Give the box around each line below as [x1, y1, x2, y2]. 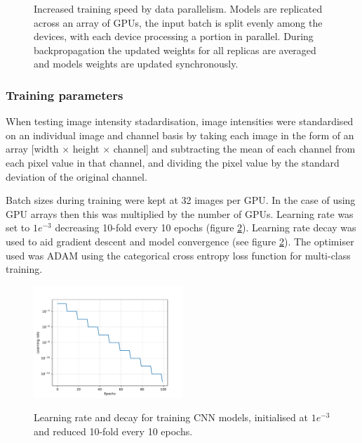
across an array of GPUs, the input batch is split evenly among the [34, 15, 323, 30]
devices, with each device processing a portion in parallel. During [34, 29, 314, 44]
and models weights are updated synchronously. [34, 56, 239, 71]
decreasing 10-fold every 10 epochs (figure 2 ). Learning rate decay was [55, 220, 356, 235]
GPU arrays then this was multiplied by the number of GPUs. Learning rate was [6, 206, 354, 221]
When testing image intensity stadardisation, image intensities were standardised [6, 114, 354, 129]
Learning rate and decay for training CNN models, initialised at [34, 410, 308, 425]
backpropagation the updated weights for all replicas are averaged [34, 42, 316, 57]
